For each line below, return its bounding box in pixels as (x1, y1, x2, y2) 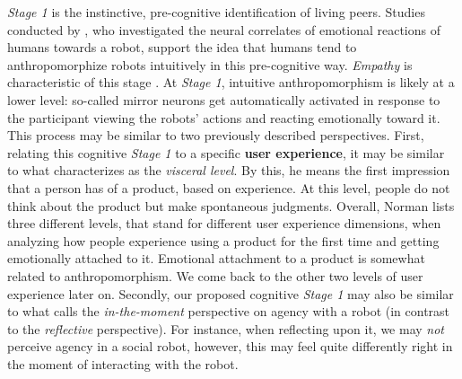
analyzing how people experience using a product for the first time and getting (7, 231, 440, 250)
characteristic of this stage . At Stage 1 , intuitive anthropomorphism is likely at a (7, 73, 455, 92)
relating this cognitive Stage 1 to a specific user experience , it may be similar (7, 143, 445, 162)
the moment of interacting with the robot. (7, 354, 239, 373)
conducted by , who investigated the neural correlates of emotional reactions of (7, 20, 440, 39)
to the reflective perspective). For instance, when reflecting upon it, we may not (7, 319, 444, 338)
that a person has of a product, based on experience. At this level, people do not (7, 178, 450, 197)
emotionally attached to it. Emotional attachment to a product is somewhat (7, 249, 425, 268)
